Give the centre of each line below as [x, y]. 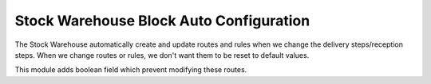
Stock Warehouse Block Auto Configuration [162, 21]
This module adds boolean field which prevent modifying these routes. [131, 70]
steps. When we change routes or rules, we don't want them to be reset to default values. [162, 55]
